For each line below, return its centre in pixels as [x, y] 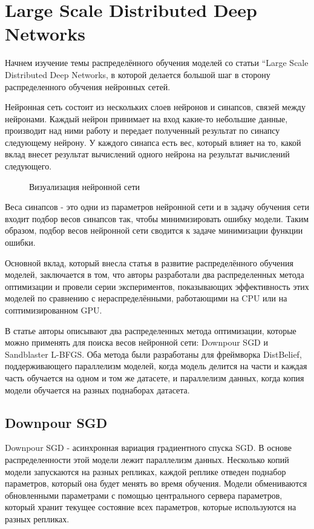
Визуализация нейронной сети [85, 186]
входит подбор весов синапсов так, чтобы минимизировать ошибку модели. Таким [157, 218]
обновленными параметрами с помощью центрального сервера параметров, [144, 495]
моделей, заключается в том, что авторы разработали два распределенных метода [155, 274]
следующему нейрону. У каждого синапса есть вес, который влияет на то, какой [153, 142]
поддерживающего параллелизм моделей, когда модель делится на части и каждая [156, 366]
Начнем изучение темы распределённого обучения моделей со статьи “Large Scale [157, 63]
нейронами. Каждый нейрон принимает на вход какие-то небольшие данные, [146, 118]
